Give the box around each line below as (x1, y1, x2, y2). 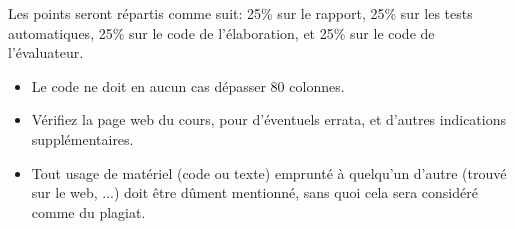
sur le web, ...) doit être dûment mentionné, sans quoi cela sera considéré (31, 182, 478, 203)
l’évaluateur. (8, 42, 84, 63)
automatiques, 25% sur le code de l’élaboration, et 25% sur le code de (8, 22, 435, 43)
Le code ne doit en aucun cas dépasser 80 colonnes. (31, 75, 345, 96)
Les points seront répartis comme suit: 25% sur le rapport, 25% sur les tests (8, 3, 473, 23)
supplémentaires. (31, 128, 134, 149)
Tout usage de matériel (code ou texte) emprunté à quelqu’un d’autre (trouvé (31, 162, 507, 183)
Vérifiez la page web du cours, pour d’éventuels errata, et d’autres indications (31, 109, 507, 130)
